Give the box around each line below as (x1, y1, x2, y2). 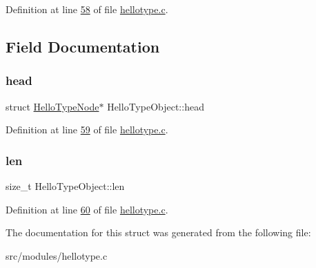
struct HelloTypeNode (6, 99, 99, 113)
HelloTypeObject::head (107, 99, 204, 113)
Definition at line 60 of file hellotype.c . (6, 202, 168, 216)
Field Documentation (6, 35, 160, 57)
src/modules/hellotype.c (6, 248, 108, 262)
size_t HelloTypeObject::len (6, 179, 125, 193)
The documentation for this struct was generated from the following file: (6, 225, 311, 240)
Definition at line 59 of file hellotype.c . (6, 122, 168, 137)
